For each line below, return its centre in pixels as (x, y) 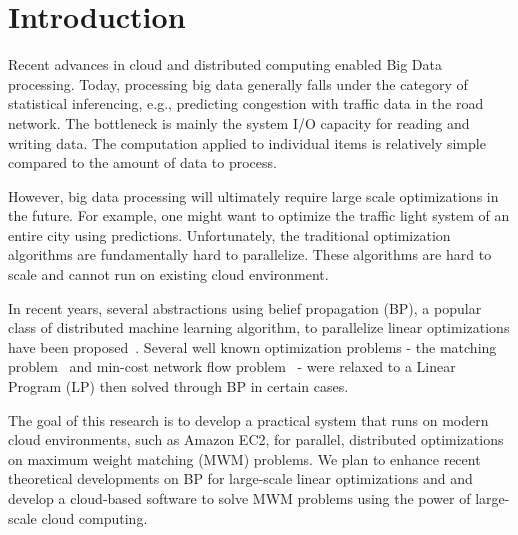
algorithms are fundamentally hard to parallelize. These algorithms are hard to (250, 254)
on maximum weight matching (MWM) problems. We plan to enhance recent (244, 458)
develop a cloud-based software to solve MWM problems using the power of (239, 498)
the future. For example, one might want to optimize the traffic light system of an (259, 215)
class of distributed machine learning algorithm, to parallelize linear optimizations (259, 327)
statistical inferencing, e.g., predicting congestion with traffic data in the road (246, 103)
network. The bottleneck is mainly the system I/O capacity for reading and (239, 122)
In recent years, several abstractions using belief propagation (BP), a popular (245, 307)
